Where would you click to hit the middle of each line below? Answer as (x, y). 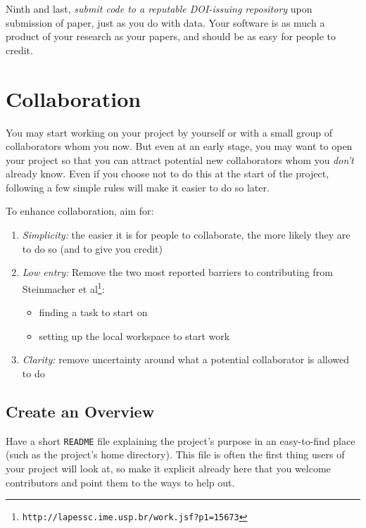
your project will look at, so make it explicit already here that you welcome (168, 468)
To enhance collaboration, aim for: (80, 211)
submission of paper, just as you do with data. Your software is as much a (165, 22)
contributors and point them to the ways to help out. (120, 482)
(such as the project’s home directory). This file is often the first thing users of (175, 454)
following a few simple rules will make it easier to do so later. (138, 187)
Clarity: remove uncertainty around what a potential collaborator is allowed (186, 359)
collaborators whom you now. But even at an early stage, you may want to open (179, 146)
